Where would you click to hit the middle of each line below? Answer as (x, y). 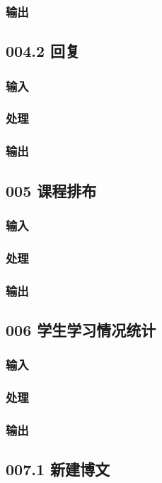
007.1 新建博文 (58, 469)
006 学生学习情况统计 (81, 329)
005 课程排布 (51, 190)
